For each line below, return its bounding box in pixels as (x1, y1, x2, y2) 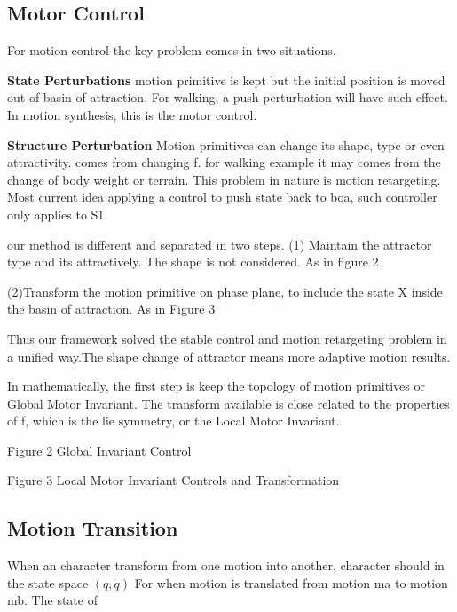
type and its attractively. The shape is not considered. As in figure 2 (7, 252, 379, 271)
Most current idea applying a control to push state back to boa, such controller (7, 187, 437, 206)
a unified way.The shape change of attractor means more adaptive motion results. (7, 346, 451, 365)
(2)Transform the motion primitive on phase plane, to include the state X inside (7, 282, 443, 300)
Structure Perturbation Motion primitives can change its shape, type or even (7, 135, 445, 154)
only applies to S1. (7, 204, 108, 223)
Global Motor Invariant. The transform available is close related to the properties (7, 393, 450, 412)
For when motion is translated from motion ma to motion (134, 573, 448, 592)
